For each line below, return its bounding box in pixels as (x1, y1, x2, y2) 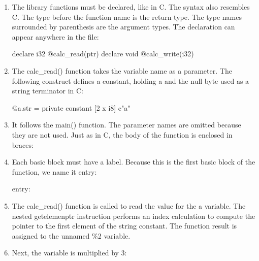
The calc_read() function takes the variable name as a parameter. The (12, 65, 232, 76)
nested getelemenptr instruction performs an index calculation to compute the (12, 210, 255, 221)
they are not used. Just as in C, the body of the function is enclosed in (12, 129, 233, 140)
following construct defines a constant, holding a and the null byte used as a (12, 75, 249, 86)
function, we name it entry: (12, 166, 97, 177)
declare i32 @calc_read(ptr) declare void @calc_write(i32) (12, 48, 194, 59)
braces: (12, 139, 34, 150)
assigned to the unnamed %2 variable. (12, 230, 131, 241)
